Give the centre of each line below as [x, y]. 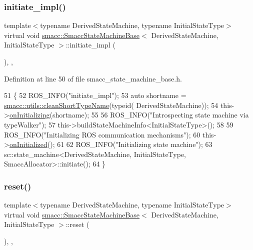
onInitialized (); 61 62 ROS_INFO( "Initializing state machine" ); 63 [111, 144]
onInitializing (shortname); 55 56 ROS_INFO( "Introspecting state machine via [129, 115]
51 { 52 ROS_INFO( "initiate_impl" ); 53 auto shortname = [95, 95]
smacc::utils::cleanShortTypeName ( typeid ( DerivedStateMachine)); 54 [111, 105]
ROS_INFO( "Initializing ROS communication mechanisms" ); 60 [102, 134]
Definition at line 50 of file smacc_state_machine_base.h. [93, 78]
